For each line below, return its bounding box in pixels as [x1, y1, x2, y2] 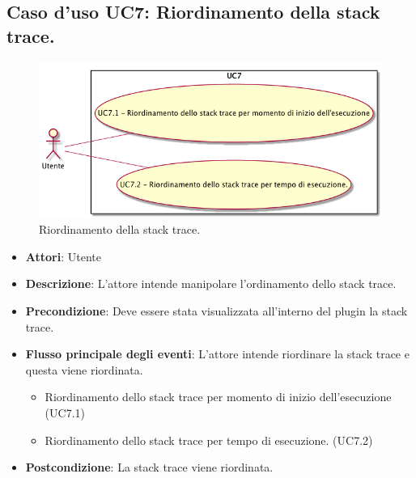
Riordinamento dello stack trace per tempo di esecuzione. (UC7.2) [45, 431, 373, 448]
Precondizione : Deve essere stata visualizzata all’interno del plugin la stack [25, 302, 408, 319]
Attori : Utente [25, 247, 101, 264]
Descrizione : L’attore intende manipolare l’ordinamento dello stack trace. [25, 275, 397, 292]
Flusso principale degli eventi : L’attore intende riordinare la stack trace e [25, 345, 410, 362]
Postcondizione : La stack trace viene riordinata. [25, 459, 274, 476]
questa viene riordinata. [25, 361, 143, 378]
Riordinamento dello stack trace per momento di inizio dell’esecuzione [45, 388, 392, 405]
